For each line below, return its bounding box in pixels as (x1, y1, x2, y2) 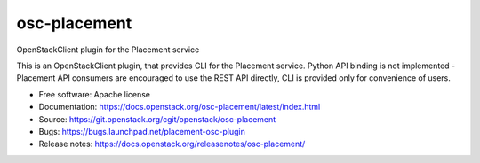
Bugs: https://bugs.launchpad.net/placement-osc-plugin (38, 126, 246, 136)
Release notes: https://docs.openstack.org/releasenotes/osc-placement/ (38, 138, 306, 150)
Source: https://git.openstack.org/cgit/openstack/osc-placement (38, 113, 276, 124)
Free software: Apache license (38, 89, 151, 99)
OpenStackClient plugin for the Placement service (16, 44, 200, 55)
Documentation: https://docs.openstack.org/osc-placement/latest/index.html (38, 102, 321, 113)
